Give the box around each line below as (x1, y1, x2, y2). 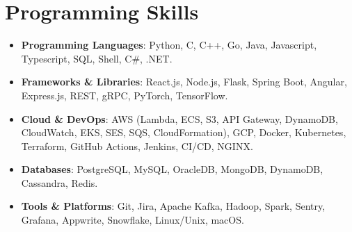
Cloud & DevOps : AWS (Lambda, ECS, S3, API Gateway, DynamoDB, (21, 111, 338, 126)
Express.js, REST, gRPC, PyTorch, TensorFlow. (21, 88, 228, 102)
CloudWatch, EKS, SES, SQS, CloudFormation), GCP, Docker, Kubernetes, (21, 125, 346, 140)
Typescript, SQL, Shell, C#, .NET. (21, 51, 173, 65)
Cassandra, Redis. (21, 175, 98, 190)
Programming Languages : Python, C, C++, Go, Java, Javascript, (21, 38, 317, 52)
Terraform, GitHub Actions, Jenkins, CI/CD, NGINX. (21, 138, 253, 153)
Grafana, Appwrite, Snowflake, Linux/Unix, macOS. (21, 213, 244, 227)
